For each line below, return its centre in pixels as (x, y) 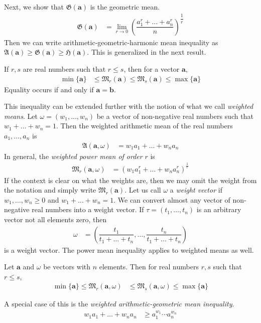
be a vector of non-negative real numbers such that (175, 116)
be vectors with (67, 267)
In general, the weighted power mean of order (73, 156)
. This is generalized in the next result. (147, 52)
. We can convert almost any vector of (172, 199)
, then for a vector (152, 68)
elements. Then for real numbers (149, 267)
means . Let (21, 116)
